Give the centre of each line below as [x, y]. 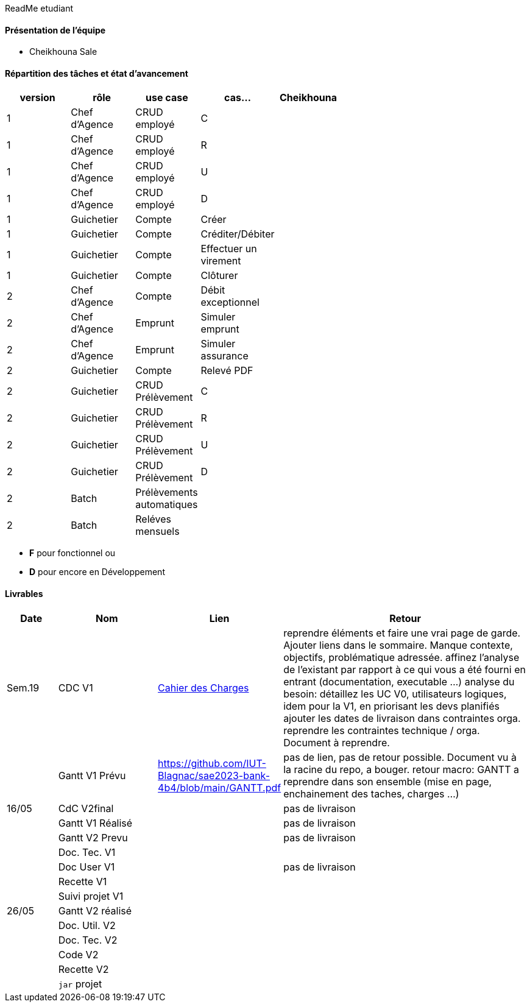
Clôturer [219, 276]
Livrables [24, 594]
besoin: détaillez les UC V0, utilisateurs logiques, [395, 694]
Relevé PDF [227, 371]
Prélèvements [167, 493]
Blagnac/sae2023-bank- [214, 775]
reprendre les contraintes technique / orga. [382, 730]
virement [221, 261]
